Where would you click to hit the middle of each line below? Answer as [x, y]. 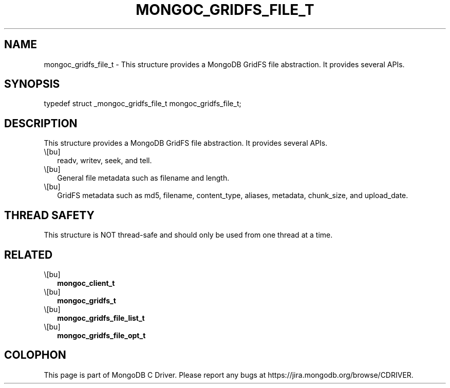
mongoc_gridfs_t [87, 300]
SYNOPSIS [32, 84]
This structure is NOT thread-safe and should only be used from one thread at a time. [188, 235]
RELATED [29, 255]
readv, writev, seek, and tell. [105, 161]
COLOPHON [35, 355]
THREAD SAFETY [49, 215]
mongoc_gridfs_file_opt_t [101, 335]
